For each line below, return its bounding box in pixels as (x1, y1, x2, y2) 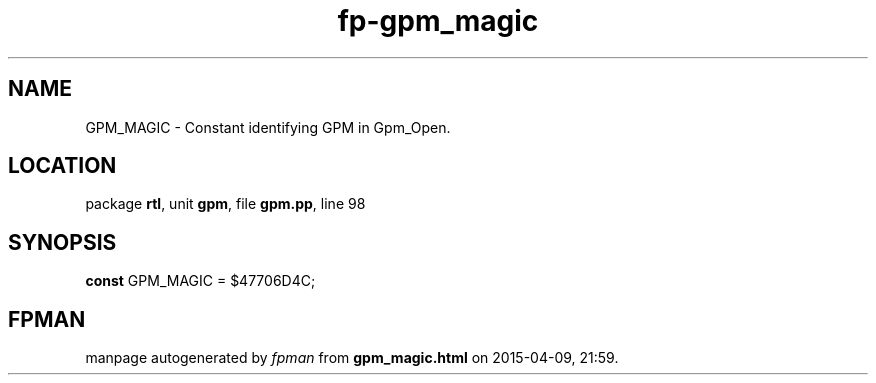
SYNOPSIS (8, 229, 117, 255)
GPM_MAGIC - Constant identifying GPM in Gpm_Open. (85, 118, 451, 136)
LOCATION (8, 153, 117, 179)
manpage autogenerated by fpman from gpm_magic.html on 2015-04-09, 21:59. (85, 349, 619, 367)
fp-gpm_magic (337, 4, 539, 38)
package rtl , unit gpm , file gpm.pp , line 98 (85, 195, 366, 213)
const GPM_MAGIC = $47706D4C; (85, 272, 316, 290)
